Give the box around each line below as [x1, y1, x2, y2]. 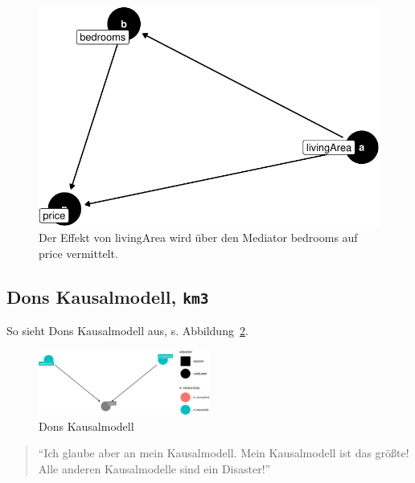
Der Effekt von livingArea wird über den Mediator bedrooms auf [39, 229, 358, 246]
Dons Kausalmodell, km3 [6, 284, 209, 309]
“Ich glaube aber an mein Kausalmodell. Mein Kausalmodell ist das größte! [38, 444, 409, 461]
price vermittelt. [39, 244, 118, 261]
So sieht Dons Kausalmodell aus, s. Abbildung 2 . [6, 322, 249, 339]
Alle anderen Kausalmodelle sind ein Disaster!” [38, 460, 271, 477]
